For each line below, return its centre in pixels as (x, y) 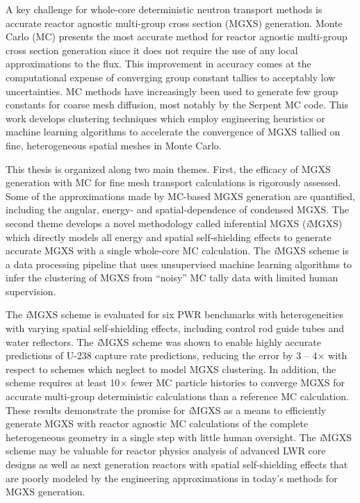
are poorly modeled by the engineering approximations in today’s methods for (172, 478)
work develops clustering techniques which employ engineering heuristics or (165, 118)
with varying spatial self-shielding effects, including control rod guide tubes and (175, 328)
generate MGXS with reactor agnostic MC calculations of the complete (157, 423)
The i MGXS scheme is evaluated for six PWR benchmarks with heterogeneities (174, 314)
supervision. (31, 291)
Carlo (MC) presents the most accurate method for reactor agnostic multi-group (177, 36)
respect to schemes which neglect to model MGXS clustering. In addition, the (171, 369)
